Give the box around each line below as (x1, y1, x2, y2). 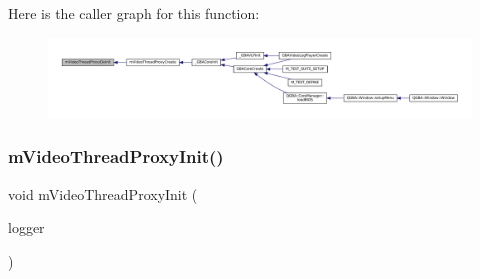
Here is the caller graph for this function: (8, 3, 260, 23)
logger (8, 217, 45, 238)
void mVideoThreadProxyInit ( (8, 183, 198, 204)
